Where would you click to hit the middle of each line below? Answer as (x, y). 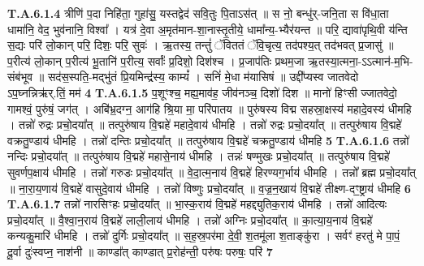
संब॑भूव (20, 77)
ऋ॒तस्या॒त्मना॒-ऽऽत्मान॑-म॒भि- (361, 60)
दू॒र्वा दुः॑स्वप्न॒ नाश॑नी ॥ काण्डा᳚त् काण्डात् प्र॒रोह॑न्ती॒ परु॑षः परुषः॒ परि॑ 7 (140, 251)
